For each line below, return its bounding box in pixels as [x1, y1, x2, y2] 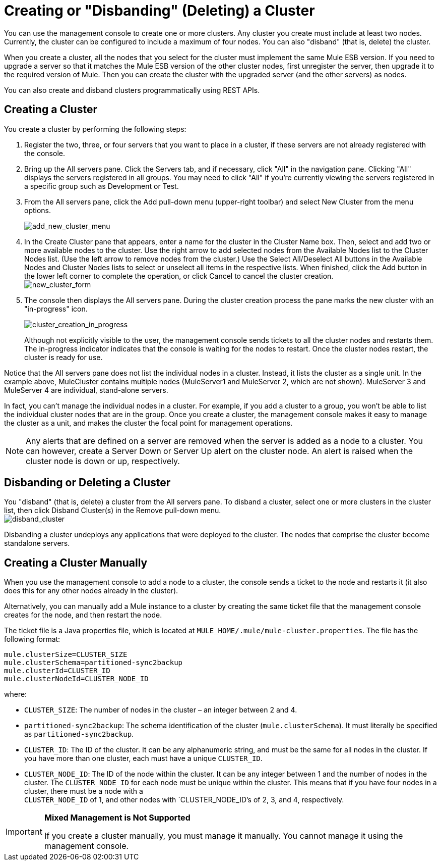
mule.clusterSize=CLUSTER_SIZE [4, 650, 128, 659]
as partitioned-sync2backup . [24, 730, 134, 739]
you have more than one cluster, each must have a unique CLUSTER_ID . [24, 754, 263, 763]
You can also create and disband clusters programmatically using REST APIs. [4, 85, 260, 94]
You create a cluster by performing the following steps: [4, 124, 186, 133]
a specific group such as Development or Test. [24, 181, 179, 190]
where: [4, 690, 27, 699]
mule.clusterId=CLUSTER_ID [4, 667, 110, 675]
